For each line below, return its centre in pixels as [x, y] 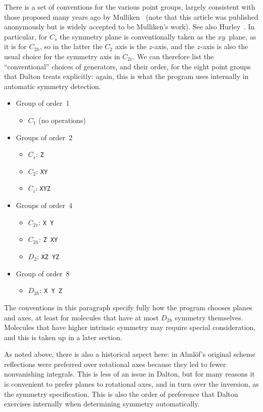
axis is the [131, 46]
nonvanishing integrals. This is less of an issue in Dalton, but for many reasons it [129, 374]
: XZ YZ [48, 256]
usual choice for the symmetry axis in [62, 56]
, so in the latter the [71, 46]
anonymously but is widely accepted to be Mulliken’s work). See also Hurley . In [129, 27]
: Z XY [48, 239]
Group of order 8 [43, 273]
